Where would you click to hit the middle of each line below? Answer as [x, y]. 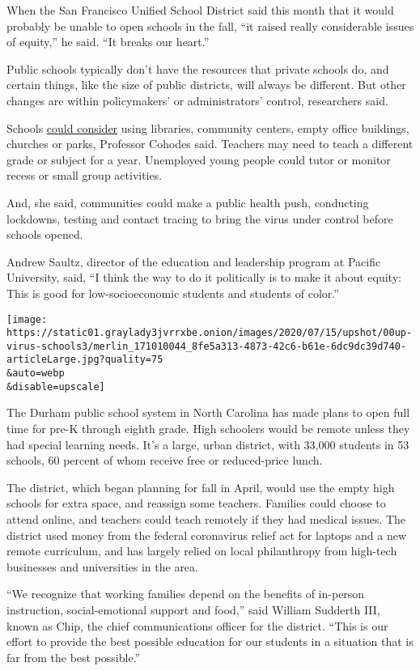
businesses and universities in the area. [102, 566]
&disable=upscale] [56, 386]
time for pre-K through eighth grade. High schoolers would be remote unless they [208, 429]
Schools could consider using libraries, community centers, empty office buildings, [208, 127]
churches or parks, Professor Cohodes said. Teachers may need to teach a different [210, 144]
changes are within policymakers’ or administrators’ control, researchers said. [197, 100]
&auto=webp [36, 374]
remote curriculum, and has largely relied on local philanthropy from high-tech [202, 551]
